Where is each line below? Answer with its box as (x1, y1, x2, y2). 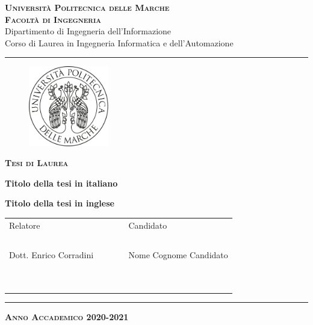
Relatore (9, 218, 40, 231)
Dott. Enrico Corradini (9, 249, 94, 261)
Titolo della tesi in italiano (5, 176, 118, 189)
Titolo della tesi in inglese (5, 197, 114, 209)
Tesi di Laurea (5, 156, 69, 169)
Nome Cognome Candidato (128, 249, 228, 261)
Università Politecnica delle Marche (5, 1, 170, 13)
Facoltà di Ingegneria (5, 13, 102, 25)
